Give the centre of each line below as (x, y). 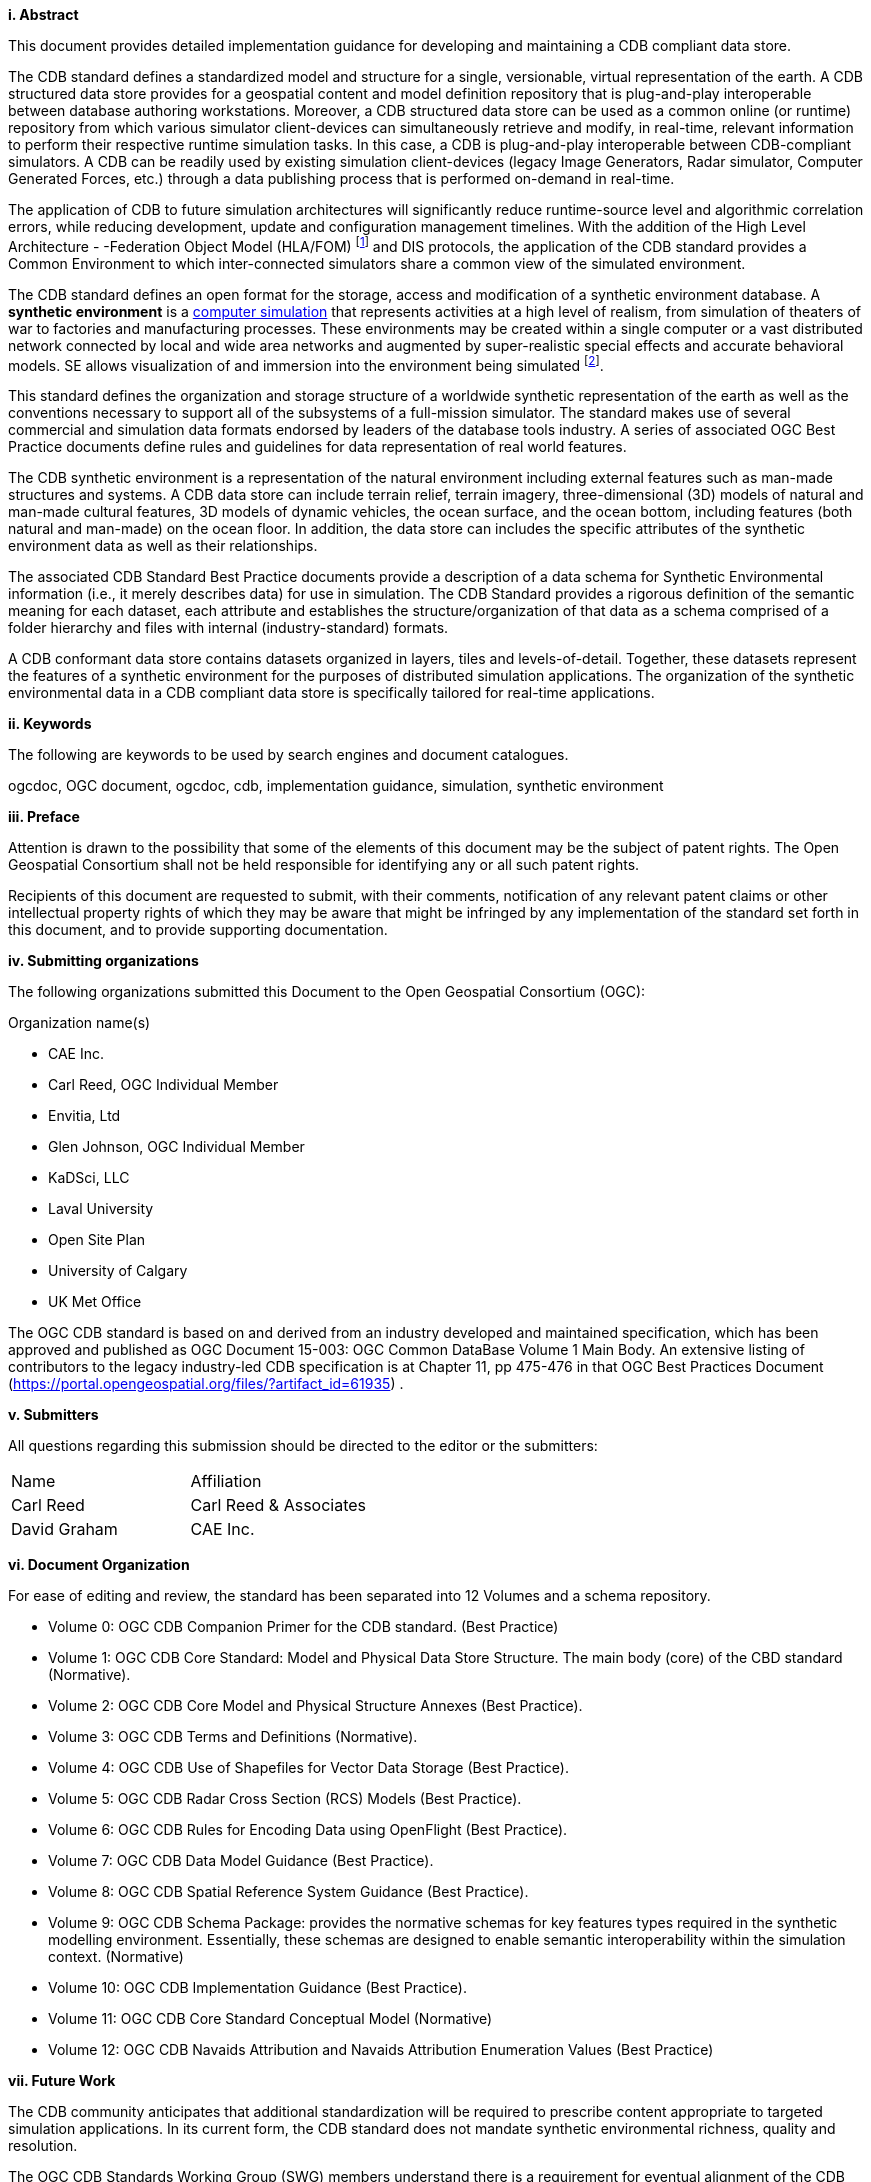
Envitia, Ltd (84, 1116)
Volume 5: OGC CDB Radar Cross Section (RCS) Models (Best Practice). (285, 1799)
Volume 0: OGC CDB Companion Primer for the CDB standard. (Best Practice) (303, 1627)
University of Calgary (118, 1271)
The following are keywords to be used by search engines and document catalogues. (288, 755)
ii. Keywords (50, 724)
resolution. (43, 2146)
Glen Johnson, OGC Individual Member (176, 1147)
